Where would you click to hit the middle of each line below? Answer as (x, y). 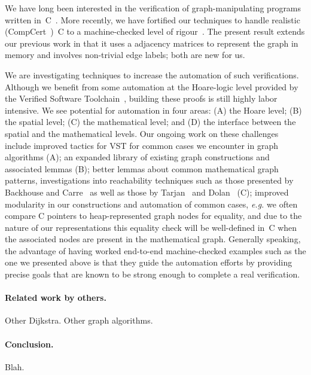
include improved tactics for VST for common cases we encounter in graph (141, 145)
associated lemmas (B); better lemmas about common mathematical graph (142, 168)
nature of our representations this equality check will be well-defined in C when (151, 227)
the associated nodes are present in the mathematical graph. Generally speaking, (153, 239)
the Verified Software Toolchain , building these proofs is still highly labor (141, 98)
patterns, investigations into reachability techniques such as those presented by (149, 180)
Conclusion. (29, 344)
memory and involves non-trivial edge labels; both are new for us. (125, 55)
